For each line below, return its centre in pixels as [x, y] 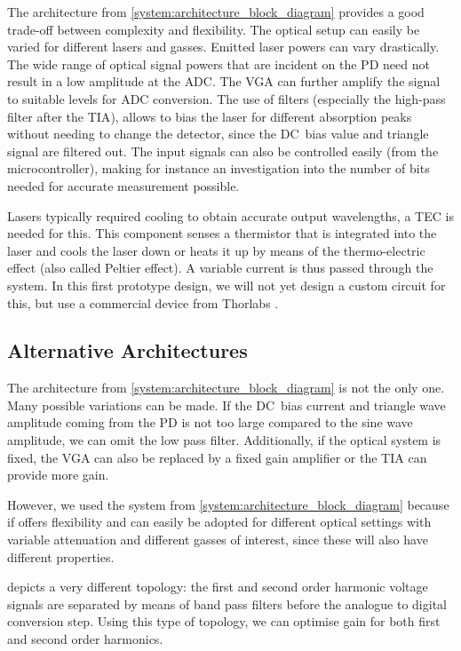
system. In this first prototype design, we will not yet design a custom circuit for [227, 285]
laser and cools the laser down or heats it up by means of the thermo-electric [216, 250]
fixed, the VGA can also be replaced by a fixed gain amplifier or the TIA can [217, 457]
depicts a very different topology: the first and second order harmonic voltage [218, 587]
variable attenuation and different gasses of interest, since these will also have [218, 540]
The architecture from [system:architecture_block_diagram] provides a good [216, 12]
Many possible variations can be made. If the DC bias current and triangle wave [227, 405]
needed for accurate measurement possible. [123, 185]
